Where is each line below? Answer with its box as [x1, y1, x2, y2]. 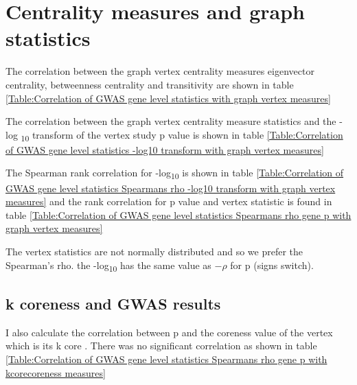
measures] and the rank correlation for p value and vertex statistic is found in [5, 194, 332, 209]
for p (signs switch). [230, 257, 314, 272]
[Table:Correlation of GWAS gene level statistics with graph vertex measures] [5, 91, 331, 105]
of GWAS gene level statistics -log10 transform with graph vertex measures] [5, 142, 324, 156]
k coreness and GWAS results [5, 293, 221, 314]
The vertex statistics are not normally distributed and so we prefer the [5, 244, 303, 258]
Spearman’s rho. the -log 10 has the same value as [5, 257, 211, 274]
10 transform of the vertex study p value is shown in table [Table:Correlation [21, 127, 343, 143]
